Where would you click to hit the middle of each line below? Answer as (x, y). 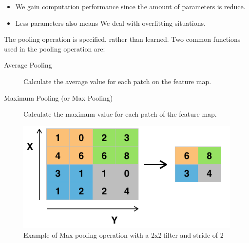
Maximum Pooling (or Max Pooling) (58, 97)
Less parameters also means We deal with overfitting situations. (110, 23)
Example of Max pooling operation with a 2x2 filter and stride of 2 (124, 234)
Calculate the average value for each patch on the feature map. (117, 81)
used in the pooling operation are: (55, 48)
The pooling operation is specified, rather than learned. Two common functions (122, 39)
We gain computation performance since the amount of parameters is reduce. (130, 6)
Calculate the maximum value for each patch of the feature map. (120, 114)
